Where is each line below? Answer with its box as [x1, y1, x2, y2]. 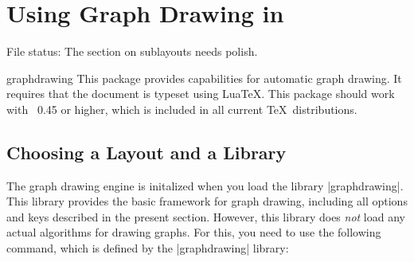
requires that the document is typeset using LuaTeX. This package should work [6, 85, 395, 102]
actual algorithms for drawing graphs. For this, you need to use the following [6, 224, 381, 240]
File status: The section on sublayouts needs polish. [6, 43, 258, 60]
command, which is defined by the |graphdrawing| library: [6, 240, 289, 256]
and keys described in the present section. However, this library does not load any [6, 208, 405, 225]
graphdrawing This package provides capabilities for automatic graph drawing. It [6, 69, 402, 86]
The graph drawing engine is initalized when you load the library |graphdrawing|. [6, 177, 404, 194]
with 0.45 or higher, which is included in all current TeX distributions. [6, 100, 357, 117]
